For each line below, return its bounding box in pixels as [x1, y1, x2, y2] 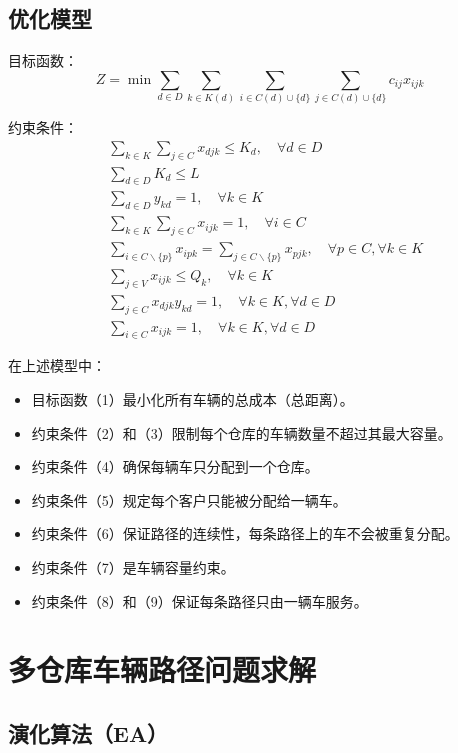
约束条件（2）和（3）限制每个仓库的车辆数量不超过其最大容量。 [31, 422, 452, 443]
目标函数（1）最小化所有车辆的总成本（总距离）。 [31, 389, 354, 409]
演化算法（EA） [8, 717, 169, 748]
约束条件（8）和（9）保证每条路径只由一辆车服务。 [31, 590, 368, 611]
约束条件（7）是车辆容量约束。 [31, 556, 235, 577]
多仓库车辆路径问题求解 [8, 649, 317, 690]
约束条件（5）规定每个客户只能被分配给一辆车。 [31, 489, 347, 510]
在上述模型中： [8, 355, 106, 376]
